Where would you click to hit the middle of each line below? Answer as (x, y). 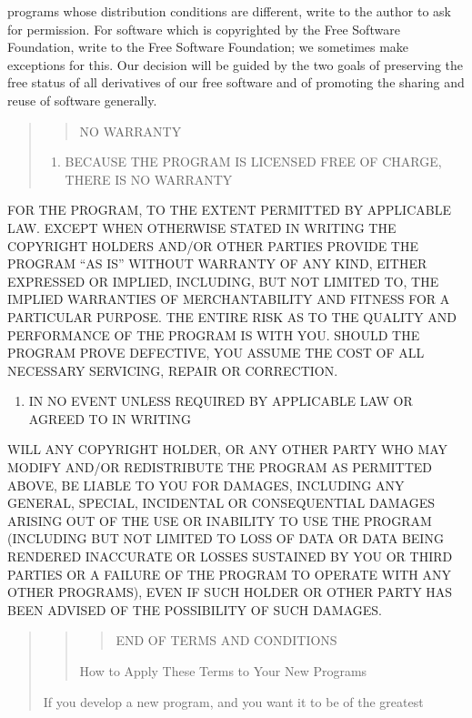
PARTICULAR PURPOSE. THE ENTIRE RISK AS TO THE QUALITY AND (232, 316)
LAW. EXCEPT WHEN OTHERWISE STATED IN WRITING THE (202, 227)
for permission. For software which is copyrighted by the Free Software (204, 29)
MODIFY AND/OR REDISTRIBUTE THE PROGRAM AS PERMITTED (220, 467)
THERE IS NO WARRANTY (149, 179)
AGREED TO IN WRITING (110, 418)
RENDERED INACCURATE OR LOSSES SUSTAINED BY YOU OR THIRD (230, 556)
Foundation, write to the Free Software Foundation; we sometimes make (208, 47)
